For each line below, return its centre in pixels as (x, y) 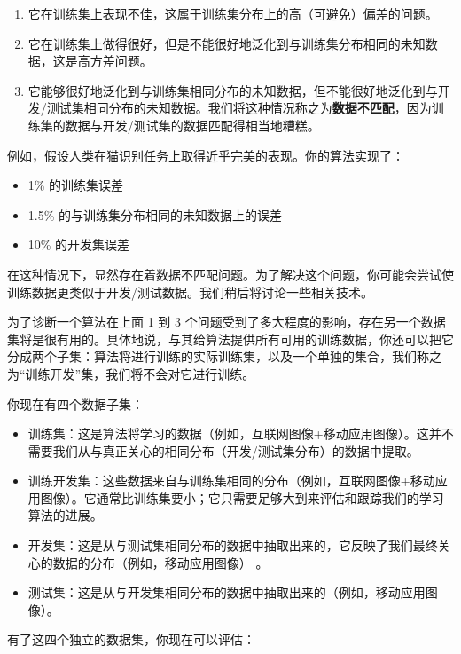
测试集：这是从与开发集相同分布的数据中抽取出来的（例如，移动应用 (227, 592)
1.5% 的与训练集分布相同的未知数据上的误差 (155, 214)
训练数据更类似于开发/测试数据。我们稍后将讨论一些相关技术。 (190, 292)
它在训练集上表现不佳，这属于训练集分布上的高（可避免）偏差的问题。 (233, 13)
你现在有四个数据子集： (75, 403)
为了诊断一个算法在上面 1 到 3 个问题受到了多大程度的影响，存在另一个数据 (227, 322)
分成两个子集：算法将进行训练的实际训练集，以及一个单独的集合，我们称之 (224, 356)
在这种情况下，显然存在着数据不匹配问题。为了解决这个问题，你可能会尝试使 (230, 274)
